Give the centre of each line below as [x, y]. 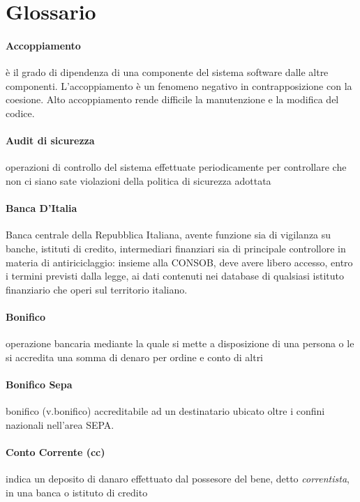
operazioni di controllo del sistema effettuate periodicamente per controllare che [176, 167]
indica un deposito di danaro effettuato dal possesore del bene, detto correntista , [178, 479]
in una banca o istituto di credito [77, 492]
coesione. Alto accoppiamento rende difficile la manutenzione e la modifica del [172, 99]
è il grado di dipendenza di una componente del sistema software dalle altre [167, 72]
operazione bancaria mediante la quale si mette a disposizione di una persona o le [180, 343]
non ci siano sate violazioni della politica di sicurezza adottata [138, 180]
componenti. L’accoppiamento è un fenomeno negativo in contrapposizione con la [179, 85]
